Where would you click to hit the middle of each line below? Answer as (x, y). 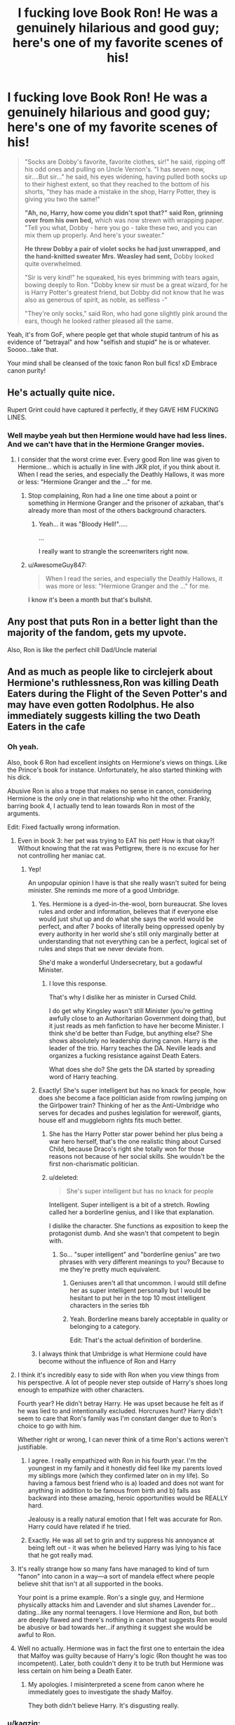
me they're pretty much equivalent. (110, 1269)
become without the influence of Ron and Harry (107, 1361)
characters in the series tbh (109, 1305)
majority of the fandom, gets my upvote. (97, 633)
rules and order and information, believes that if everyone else (128, 911)
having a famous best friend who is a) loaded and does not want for (126, 1483)
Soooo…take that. (33, 349)
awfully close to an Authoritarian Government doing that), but (137, 1018)
